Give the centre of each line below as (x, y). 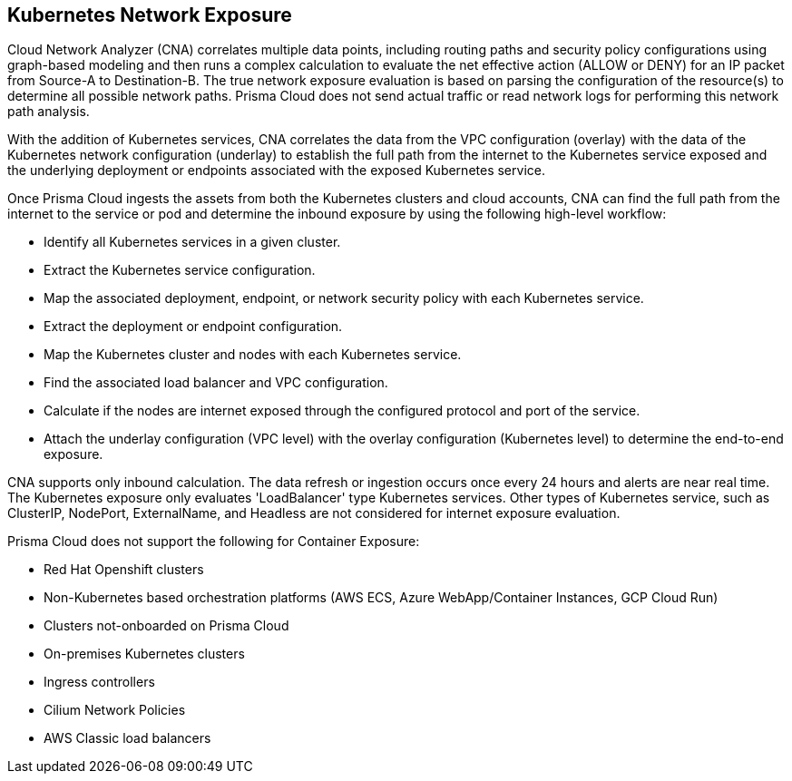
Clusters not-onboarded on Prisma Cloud (166, 626)
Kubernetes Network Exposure (150, 15)
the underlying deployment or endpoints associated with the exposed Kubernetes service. (276, 171)
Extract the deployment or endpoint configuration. (193, 327)
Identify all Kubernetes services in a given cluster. (192, 242)
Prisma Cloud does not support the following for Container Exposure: (214, 542)
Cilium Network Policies (115, 710)
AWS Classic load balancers (127, 738)
